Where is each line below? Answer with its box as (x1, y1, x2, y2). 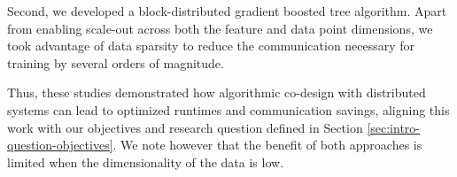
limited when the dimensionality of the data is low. (7, 152, 284, 171)
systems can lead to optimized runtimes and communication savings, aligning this (7, 100, 450, 119)
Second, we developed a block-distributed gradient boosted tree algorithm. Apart (7, 2, 447, 19)
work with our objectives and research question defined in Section (7, 118, 363, 136)
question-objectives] (7, 135, 113, 154)
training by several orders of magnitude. (7, 53, 224, 72)
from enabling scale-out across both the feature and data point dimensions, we (7, 19, 433, 37)
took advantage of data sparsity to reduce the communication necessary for (7, 36, 415, 55)
